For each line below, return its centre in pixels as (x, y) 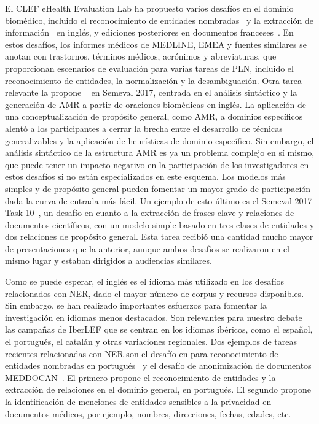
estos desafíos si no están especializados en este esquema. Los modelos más (145, 176)
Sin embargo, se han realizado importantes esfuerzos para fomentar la (136, 305)
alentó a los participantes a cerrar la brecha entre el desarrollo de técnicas (144, 128)
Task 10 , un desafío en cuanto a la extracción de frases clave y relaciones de (150, 213)
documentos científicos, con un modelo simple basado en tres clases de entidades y (160, 224)
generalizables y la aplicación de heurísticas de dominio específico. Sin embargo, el (159, 140)
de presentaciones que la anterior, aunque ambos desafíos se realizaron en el (148, 248)
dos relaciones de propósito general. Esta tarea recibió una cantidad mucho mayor (159, 237)
